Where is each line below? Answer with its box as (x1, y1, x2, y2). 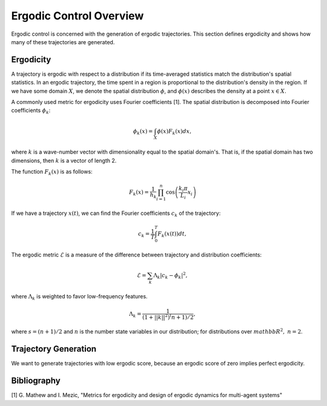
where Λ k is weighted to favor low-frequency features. (11, 292, 148, 301)
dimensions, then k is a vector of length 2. (11, 157, 117, 164)
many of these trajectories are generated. (11, 38, 115, 45)
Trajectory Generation (11, 344, 97, 354)
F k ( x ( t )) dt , (157, 231, 187, 238)
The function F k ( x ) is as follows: (11, 168, 93, 177)
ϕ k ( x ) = (133, 128, 153, 136)
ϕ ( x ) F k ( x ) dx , (157, 128, 192, 136)
